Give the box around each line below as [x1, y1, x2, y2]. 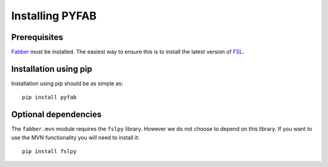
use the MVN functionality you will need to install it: [11, 134, 140, 141]
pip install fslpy [22, 148, 77, 155]
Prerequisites [11, 32, 63, 42]
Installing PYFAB [11, 9, 97, 22]
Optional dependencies [11, 110, 102, 120]
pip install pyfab [22, 94, 77, 101]
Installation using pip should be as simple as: [11, 79, 123, 87]
